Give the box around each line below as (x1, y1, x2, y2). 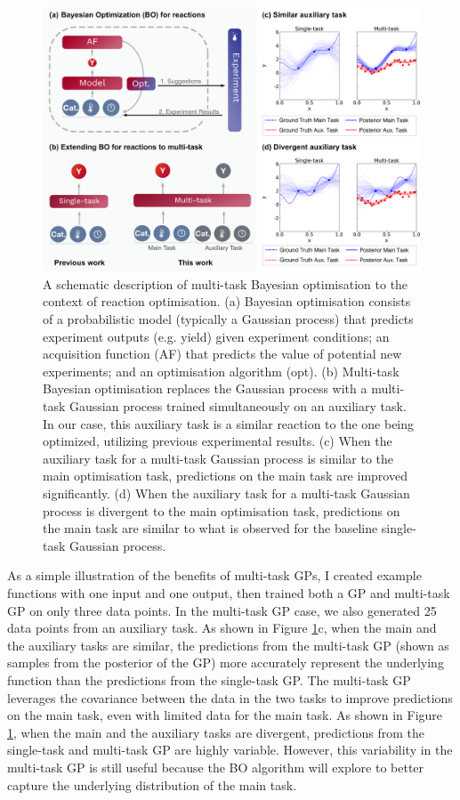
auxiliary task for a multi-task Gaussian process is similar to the (43, 448, 394, 467)
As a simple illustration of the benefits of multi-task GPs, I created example (7, 566, 422, 585)
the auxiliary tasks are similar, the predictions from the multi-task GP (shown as (7, 635, 449, 654)
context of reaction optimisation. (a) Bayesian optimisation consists (43, 292, 411, 311)
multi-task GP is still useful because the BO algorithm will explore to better (7, 757, 424, 776)
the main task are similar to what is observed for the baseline (43, 519, 378, 537)
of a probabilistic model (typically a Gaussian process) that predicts (43, 310, 414, 328)
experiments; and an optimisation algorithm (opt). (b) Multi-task (43, 361, 399, 380)
